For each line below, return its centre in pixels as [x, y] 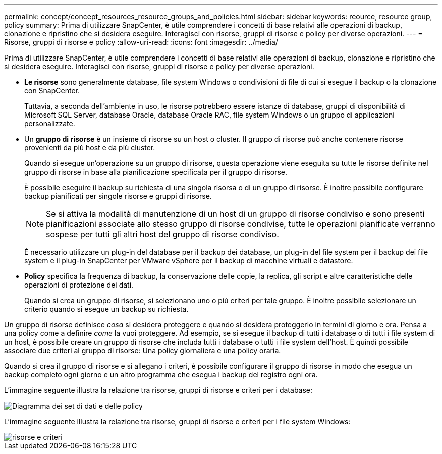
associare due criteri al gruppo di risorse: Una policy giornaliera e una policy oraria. [143, 350]
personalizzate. [50, 123]
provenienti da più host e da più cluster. [90, 148]
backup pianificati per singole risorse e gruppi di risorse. [118, 196]
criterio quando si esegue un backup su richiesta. [106, 309]
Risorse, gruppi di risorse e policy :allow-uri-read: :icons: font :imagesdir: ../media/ [141, 42]
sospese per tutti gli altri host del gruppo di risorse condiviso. [162, 234]
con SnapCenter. [52, 91]
